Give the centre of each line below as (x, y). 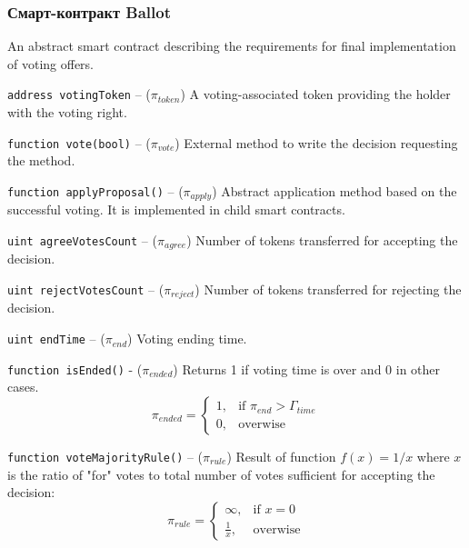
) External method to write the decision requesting (316, 142)
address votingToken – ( (79, 94)
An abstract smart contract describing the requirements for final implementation (232, 46)
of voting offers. (51, 63)
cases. (23, 387)
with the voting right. (67, 112)
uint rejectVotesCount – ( (86, 289)
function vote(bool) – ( (79, 142)
